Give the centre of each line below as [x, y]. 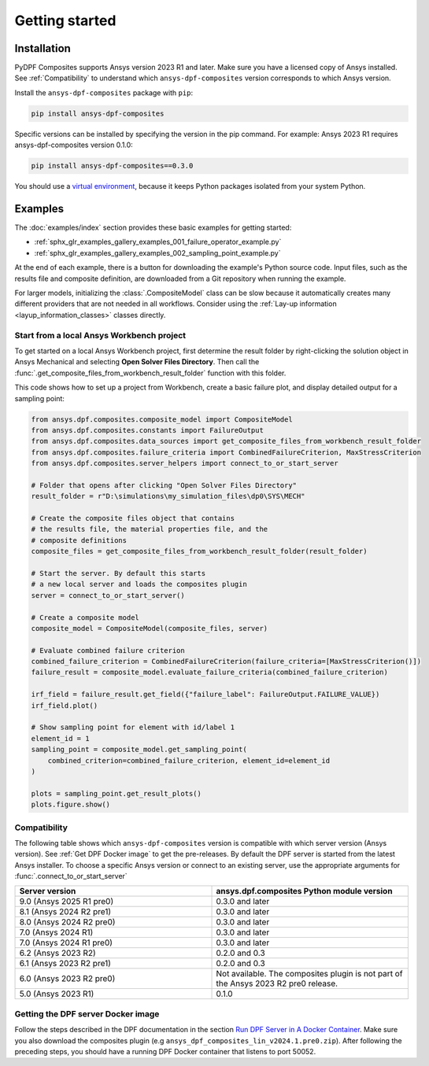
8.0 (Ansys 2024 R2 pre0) [67, 922]
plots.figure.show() [70, 805]
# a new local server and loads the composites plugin [139, 585]
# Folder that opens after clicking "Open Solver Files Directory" [164, 485]
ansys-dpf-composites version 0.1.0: [74, 145]
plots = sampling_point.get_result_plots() [116, 793]
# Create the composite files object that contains [133, 518]
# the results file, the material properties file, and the [150, 529]
